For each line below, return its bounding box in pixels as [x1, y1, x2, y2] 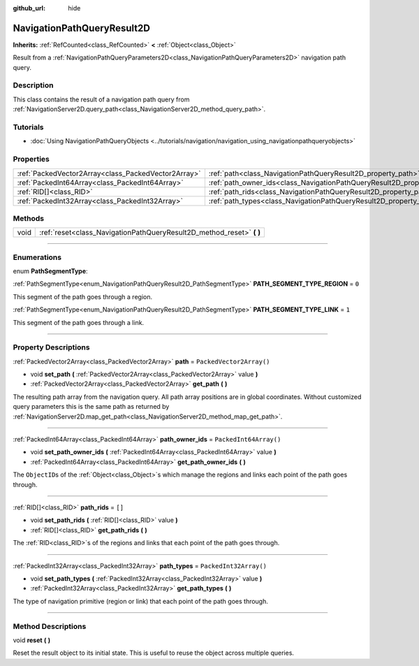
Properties [13, 154, 50, 164]
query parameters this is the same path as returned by [13, 403, 170, 411]
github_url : [13, 4, 45, 12]
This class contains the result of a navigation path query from [13, 95, 190, 103]
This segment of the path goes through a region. [13, 292, 153, 301]
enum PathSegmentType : [13, 267, 88, 275]
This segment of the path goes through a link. [13, 318, 145, 326]
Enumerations [13, 252, 62, 262]
